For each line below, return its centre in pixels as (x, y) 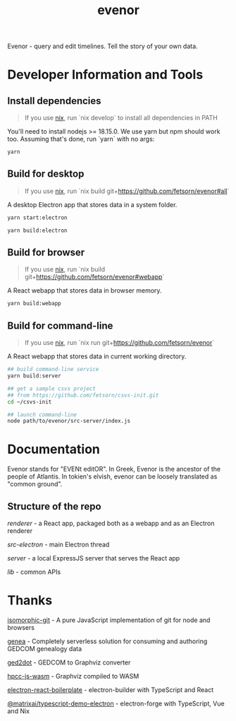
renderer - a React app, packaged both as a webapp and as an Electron (111, 523)
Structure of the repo (54, 506)
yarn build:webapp (34, 304)
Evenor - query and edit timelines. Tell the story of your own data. (103, 46)
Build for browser (46, 253)
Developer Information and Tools (105, 75)
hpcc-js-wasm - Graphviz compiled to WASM (73, 676)
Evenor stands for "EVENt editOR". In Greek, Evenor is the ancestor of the (114, 469)
